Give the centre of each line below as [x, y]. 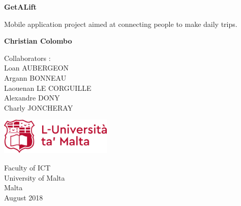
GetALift [20, 7]
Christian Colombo [38, 41]
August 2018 [24, 197]
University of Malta [35, 177]
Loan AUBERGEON [37, 68]
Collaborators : [27, 58]
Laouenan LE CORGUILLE [48, 88]
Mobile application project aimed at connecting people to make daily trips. [121, 24]
